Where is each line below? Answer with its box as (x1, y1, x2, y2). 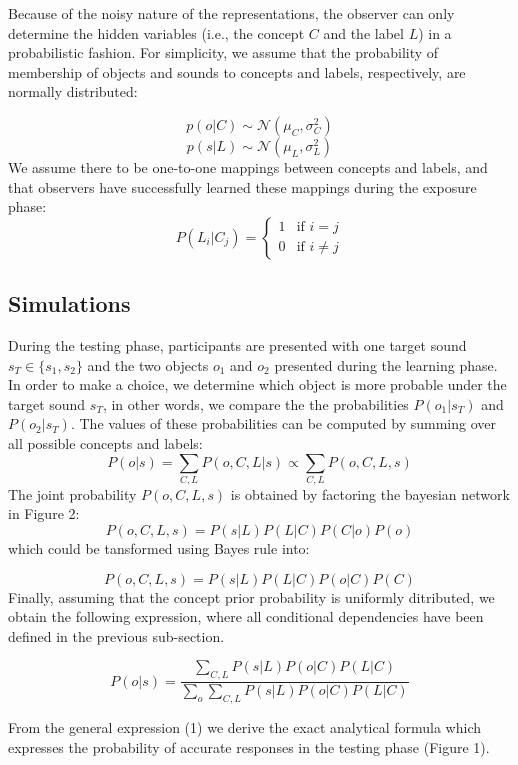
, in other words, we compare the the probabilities (102, 393, 409, 414)
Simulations (8, 288, 131, 319)
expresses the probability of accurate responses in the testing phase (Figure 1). (8, 736, 490, 757)
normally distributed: (8, 81, 138, 102)
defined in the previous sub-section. (8, 625, 225, 646)
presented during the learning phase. (274, 354, 498, 375)
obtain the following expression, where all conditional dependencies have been (8, 606, 484, 627)
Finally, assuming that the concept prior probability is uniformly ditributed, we (8, 586, 495, 607)
